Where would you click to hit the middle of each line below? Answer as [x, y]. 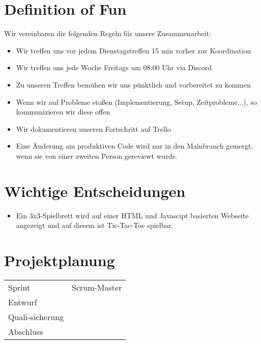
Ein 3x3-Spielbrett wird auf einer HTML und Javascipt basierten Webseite [132, 215]
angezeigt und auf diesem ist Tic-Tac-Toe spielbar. [95, 225]
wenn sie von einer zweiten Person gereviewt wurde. [97, 155]
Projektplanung [60, 260]
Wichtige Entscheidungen [95, 191]
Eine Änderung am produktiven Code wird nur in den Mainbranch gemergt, [135, 146]
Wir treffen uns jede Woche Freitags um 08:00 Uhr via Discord [114, 67]
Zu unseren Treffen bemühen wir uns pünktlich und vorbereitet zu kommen [133, 84]
